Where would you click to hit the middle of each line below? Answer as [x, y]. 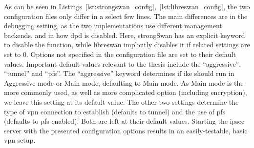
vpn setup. [20, 140]
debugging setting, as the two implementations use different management [113, 26]
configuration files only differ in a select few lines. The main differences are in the [126, 16]
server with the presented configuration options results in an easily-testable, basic [126, 130]
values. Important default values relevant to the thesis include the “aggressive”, [123, 64]
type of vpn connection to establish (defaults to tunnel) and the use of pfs [115, 111]
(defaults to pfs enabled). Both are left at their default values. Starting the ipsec [124, 121]
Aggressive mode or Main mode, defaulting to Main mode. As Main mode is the [124, 83]
